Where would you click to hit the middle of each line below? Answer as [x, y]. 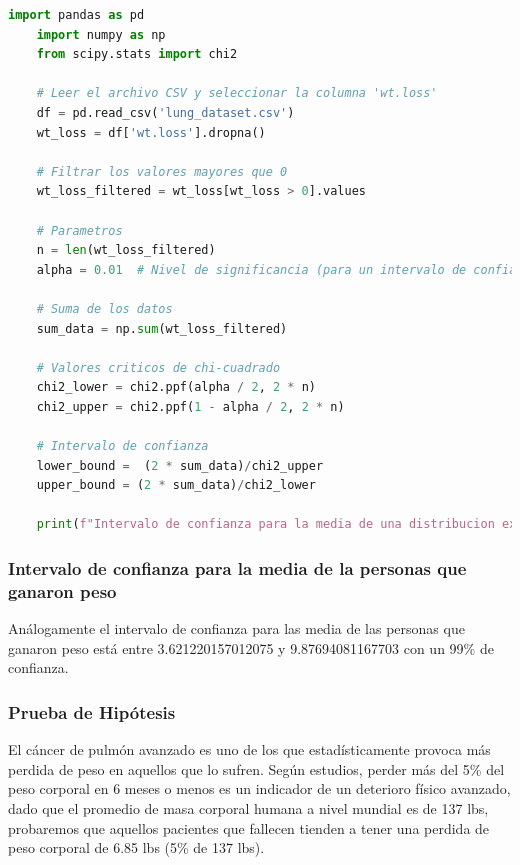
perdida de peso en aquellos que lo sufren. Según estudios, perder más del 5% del [256, 768]
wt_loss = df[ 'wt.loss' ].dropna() [151, 132]
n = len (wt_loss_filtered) [126, 250]
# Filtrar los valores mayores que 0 [162, 171]
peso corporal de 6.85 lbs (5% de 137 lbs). [136, 847]
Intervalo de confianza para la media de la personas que [237, 567]
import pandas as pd [76, 15]
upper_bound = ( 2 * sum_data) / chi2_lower [176, 485]
